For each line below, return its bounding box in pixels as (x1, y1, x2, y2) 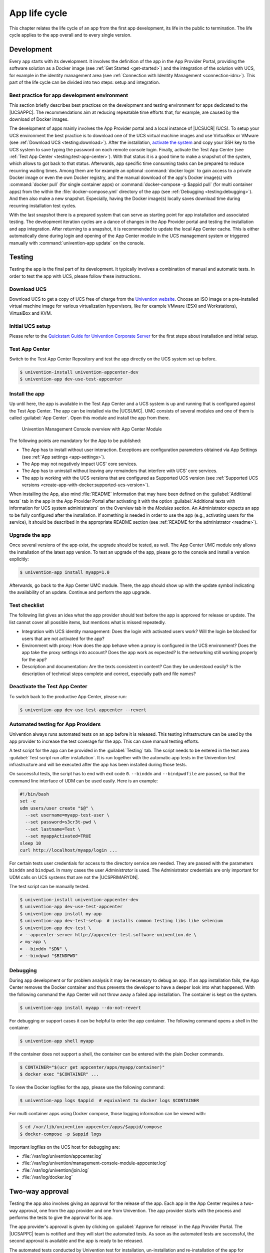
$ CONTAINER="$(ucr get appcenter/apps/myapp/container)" (19, 1065, 165, 1070)
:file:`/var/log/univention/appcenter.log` (21, 1153, 102, 1159)
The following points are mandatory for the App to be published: (9, 438, 141, 444)
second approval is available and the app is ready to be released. (9, 1238, 143, 1244)
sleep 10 (19, 840, 41, 846)
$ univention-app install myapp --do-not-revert (19, 1005, 141, 1010)
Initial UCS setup (9, 322, 51, 329)
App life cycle (9, 8, 67, 19)
